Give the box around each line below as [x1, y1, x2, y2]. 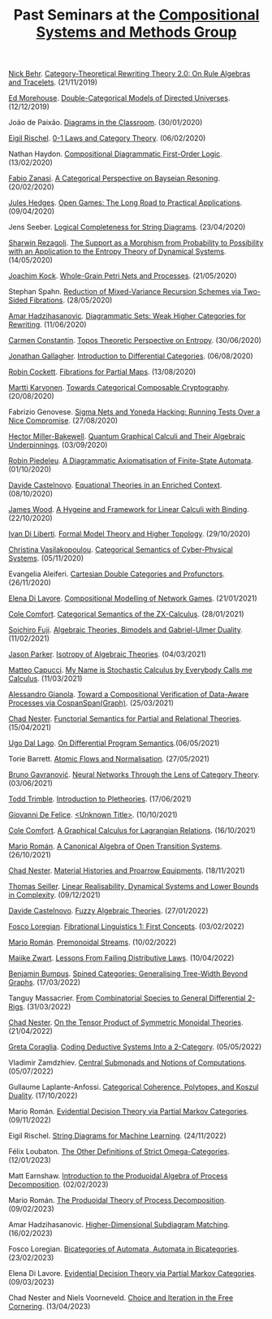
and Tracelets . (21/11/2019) [8, 77, 98, 87]
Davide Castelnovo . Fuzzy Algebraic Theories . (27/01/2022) [8, 906, 209, 916]
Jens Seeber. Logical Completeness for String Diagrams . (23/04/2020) [8, 222, 246, 232]
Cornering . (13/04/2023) [8, 1302, 91, 1312]
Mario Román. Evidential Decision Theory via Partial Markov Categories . [8, 1107, 249, 1117]
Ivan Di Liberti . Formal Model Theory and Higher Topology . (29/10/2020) [8, 529, 251, 539]
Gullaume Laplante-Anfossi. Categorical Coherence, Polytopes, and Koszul [8, 1083, 259, 1092]
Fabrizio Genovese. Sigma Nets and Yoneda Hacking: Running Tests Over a [8, 407, 261, 417]
